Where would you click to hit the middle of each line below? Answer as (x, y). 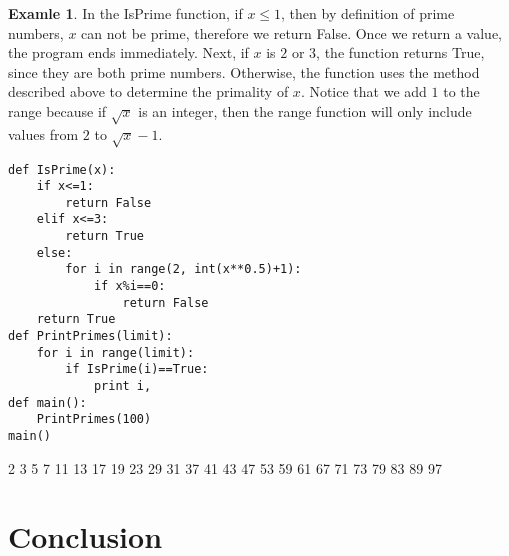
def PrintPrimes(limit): (90, 336)
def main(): (47, 402)
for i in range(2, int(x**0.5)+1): (183, 269)
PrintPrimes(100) (94, 419)
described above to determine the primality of (148, 91)
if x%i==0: (129, 286)
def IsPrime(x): (62, 169)
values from (43, 133)
